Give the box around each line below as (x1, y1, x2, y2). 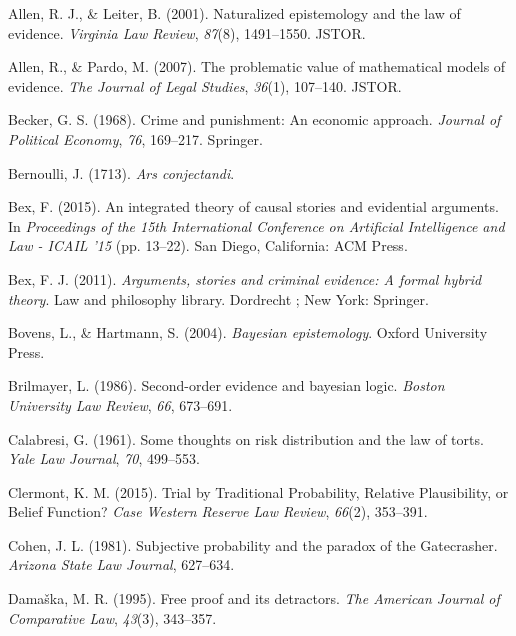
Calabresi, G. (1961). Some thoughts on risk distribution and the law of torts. (8, 428, 484, 449)
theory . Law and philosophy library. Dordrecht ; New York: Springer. (8, 288, 429, 309)
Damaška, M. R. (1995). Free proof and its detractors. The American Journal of (8, 588, 500, 609)
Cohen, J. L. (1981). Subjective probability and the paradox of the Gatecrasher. (8, 534, 498, 555)
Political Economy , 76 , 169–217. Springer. (8, 128, 263, 149)
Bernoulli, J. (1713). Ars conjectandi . (8, 162, 235, 183)
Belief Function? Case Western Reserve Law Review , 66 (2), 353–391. (8, 501, 428, 522)
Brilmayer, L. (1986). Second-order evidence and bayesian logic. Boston (8, 375, 445, 396)
